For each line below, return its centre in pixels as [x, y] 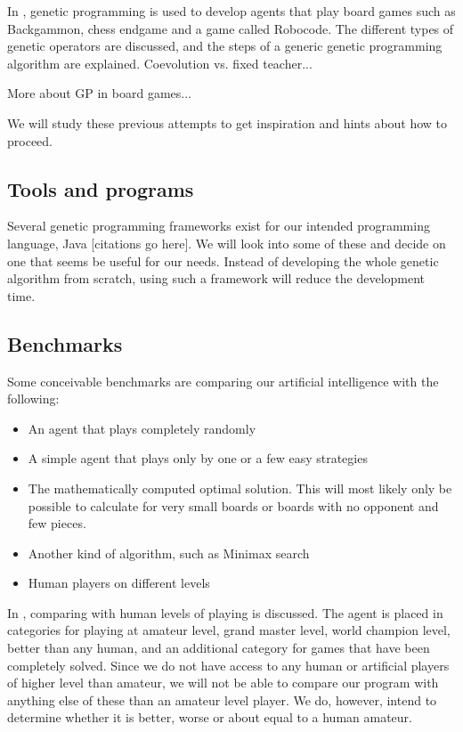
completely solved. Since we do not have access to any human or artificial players [228, 665]
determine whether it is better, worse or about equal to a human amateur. [210, 717]
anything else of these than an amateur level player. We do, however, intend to [222, 699]
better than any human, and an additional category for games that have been [219, 648]
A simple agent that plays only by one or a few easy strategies [198, 458]
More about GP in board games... [99, 93]
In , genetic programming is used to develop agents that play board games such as [231, 11]
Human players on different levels [119, 583]
